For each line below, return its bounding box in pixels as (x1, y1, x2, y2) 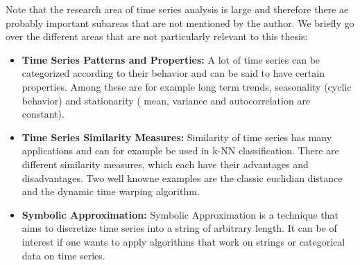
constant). (22, 107, 65, 121)
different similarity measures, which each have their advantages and (22, 156, 309, 171)
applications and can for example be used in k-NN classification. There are (22, 143, 339, 158)
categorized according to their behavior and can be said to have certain (22, 66, 325, 80)
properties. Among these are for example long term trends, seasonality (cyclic (22, 79, 352, 93)
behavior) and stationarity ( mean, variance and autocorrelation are (22, 93, 311, 107)
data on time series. (22, 248, 105, 262)
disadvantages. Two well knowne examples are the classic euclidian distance (22, 170, 343, 185)
